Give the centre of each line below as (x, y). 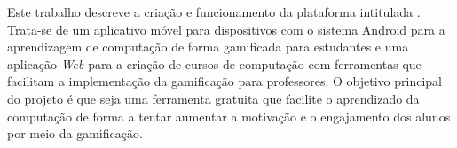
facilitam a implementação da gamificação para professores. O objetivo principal (225, 81)
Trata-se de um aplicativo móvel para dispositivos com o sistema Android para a (226, 29)
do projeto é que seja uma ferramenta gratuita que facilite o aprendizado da (213, 98)
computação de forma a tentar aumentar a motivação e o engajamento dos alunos (229, 116)
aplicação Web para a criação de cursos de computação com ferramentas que (214, 63)
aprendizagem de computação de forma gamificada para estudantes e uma (208, 47)
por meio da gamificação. (75, 133)
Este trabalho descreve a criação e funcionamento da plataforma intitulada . (214, 12)
